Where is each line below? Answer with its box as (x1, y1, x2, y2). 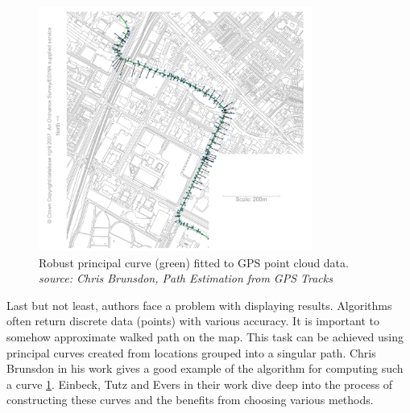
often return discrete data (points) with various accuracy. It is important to (6, 312, 379, 329)
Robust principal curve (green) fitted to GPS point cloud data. (39, 254, 349, 271)
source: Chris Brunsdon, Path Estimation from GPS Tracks (39, 270, 333, 287)
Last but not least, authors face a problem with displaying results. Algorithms (6, 296, 392, 313)
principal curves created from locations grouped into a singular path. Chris (6, 344, 376, 361)
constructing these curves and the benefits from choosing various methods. (6, 391, 374, 408)
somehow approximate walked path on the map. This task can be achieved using (6, 328, 404, 345)
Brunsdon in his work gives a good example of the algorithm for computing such (6, 360, 404, 377)
